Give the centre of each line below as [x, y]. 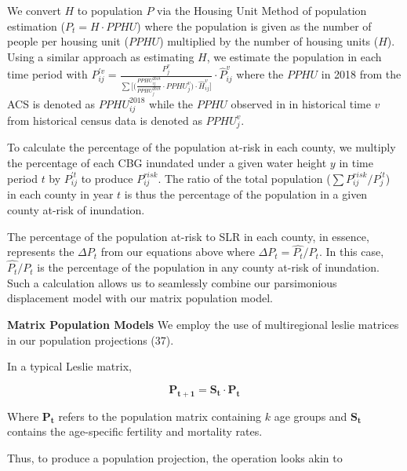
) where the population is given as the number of [254, 26]
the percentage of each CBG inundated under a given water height [167, 162]
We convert [34, 10]
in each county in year [60, 194]
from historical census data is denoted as [105, 120]
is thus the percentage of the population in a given [246, 194]
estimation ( [36, 26]
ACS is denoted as [51, 103]
